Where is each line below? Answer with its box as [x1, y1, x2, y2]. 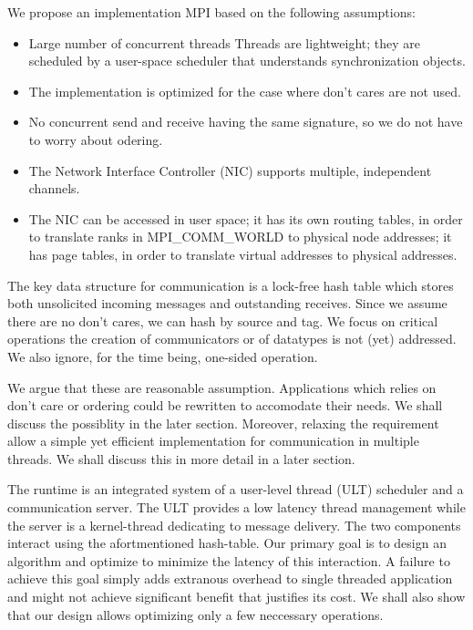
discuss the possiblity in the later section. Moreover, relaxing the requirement [7, 413, 439, 432]
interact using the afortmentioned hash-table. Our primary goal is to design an [7, 533, 447, 553]
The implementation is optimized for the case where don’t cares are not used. [28, 81, 461, 100]
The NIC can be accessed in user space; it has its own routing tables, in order [28, 209, 463, 228]
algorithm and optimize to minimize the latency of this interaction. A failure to [7, 551, 450, 570]
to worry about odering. [28, 129, 163, 149]
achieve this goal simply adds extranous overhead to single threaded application [7, 569, 453, 588]
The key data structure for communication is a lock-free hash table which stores [7, 275, 454, 294]
